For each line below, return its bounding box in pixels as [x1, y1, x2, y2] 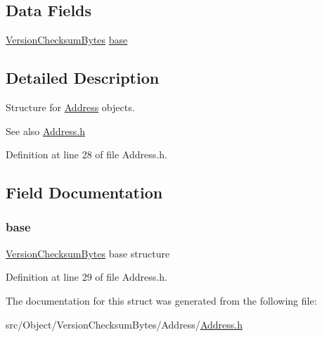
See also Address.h [6, 123, 86, 138]
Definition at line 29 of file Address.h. [6, 269, 167, 284]
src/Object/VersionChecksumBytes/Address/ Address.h [6, 317, 243, 331]
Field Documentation [6, 182, 163, 203]
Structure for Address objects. [6, 100, 135, 114]
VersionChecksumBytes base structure [6, 246, 170, 260]
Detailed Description [6, 67, 160, 89]
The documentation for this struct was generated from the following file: [6, 293, 317, 307]
